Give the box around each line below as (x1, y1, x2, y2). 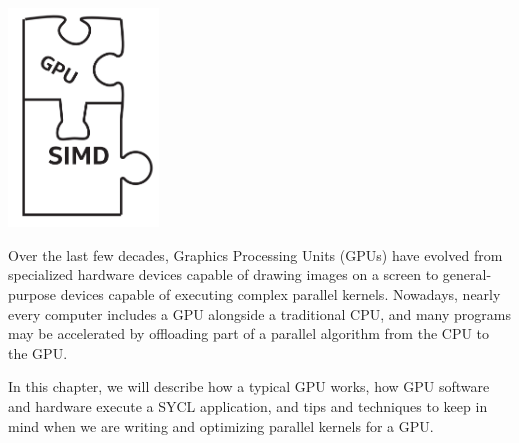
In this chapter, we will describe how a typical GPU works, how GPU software (8, 376, 490, 397)
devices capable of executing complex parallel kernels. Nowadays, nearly (60, 284, 501, 305)
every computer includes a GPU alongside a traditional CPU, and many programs (8, 303, 511, 324)
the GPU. (8, 342, 68, 363)
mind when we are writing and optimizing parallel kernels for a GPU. (8, 415, 434, 436)
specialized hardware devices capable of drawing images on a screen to (8, 264, 439, 285)
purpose (8, 284, 56, 305)
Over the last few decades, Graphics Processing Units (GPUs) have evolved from (8, 244, 503, 265)
